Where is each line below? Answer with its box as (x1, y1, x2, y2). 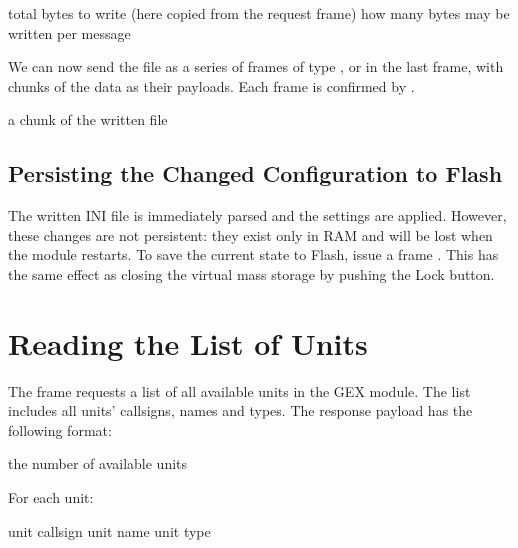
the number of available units (8, 453, 188, 474)
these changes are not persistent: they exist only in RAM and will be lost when (8, 224, 493, 245)
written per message (8, 22, 131, 43)
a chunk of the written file (8, 109, 168, 130)
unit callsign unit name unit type (8, 520, 211, 541)
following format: (8, 419, 112, 440)
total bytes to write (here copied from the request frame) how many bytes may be (8, 3, 510, 23)
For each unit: (8, 487, 94, 508)
